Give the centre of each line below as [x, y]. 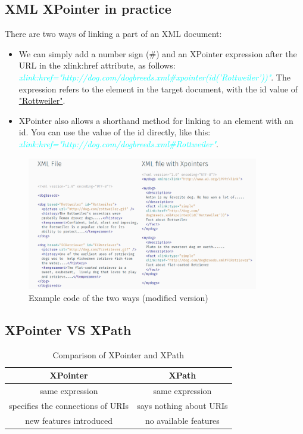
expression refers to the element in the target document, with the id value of [158, 89]
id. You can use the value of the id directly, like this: [115, 132]
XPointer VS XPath [68, 329]
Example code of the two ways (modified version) [118, 297]
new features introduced [69, 420]
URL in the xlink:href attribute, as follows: [97, 65]
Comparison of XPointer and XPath [118, 354]
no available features [182, 420]
